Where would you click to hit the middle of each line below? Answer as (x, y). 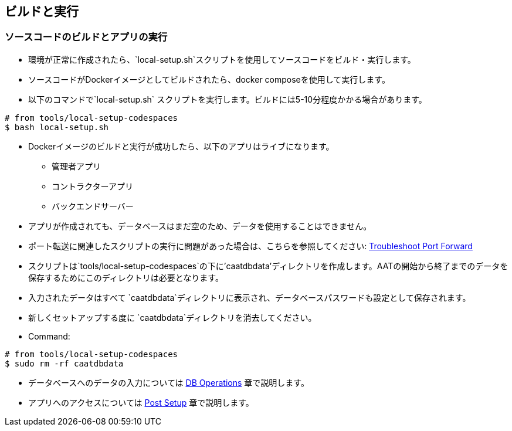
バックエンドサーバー (93, 206)
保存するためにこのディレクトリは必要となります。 (126, 277)
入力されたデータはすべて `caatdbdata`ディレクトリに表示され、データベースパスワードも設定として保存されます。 (250, 297)
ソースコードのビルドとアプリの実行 (86, 37)
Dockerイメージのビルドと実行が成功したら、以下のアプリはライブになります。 (181, 146)
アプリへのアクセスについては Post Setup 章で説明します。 (141, 402)
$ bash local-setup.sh (57, 127)
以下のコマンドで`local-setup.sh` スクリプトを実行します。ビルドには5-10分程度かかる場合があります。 (228, 99)
